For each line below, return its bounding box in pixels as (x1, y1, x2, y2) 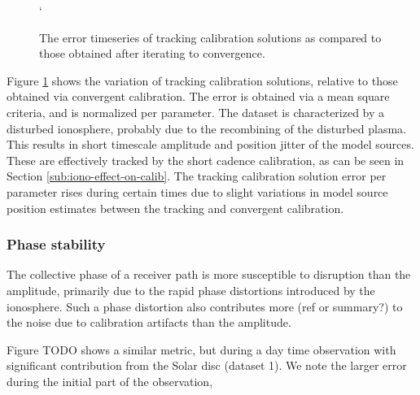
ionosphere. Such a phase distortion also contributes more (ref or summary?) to (7, 297, 403, 315)
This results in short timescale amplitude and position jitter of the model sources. (7, 136, 414, 153)
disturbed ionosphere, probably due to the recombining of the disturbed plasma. (7, 119, 406, 137)
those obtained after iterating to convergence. (39, 45, 265, 62)
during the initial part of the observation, (7, 372, 213, 389)
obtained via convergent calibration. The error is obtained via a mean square (7, 88, 390, 105)
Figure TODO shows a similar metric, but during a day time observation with (7, 341, 396, 358)
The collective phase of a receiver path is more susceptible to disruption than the (7, 266, 411, 283)
